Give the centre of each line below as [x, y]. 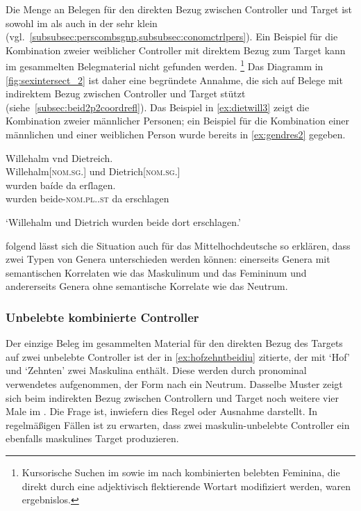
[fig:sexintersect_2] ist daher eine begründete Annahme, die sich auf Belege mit [174, 80]
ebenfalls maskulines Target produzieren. [92, 438]
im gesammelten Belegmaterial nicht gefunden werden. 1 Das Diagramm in [165, 65]
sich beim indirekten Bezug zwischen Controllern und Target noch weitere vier [173, 397]
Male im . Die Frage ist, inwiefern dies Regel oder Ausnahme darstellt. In [162, 411]
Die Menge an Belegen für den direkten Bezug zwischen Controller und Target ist [179, 9]
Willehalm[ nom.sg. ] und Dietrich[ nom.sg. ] [93, 171]
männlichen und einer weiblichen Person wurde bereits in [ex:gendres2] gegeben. [176, 134]
